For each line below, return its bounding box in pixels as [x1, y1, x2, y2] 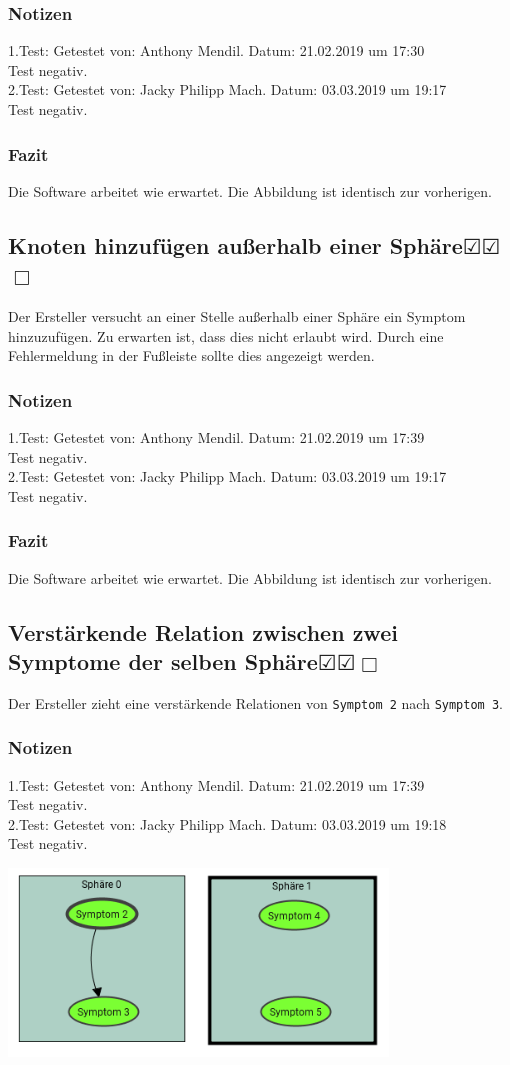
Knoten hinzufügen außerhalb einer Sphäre [8, 229, 463, 260]
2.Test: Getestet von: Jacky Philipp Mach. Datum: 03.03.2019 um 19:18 [8, 813, 447, 834]
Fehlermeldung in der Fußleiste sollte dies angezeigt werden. [8, 345, 375, 366]
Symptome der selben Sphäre [8, 645, 318, 676]
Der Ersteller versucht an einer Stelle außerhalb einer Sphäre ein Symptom [8, 306, 466, 326]
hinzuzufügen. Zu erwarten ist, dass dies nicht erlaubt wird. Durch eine [8, 325, 444, 346]
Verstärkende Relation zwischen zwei [8, 616, 398, 647]
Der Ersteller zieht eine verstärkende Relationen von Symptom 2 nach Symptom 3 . [8, 692, 503, 713]
